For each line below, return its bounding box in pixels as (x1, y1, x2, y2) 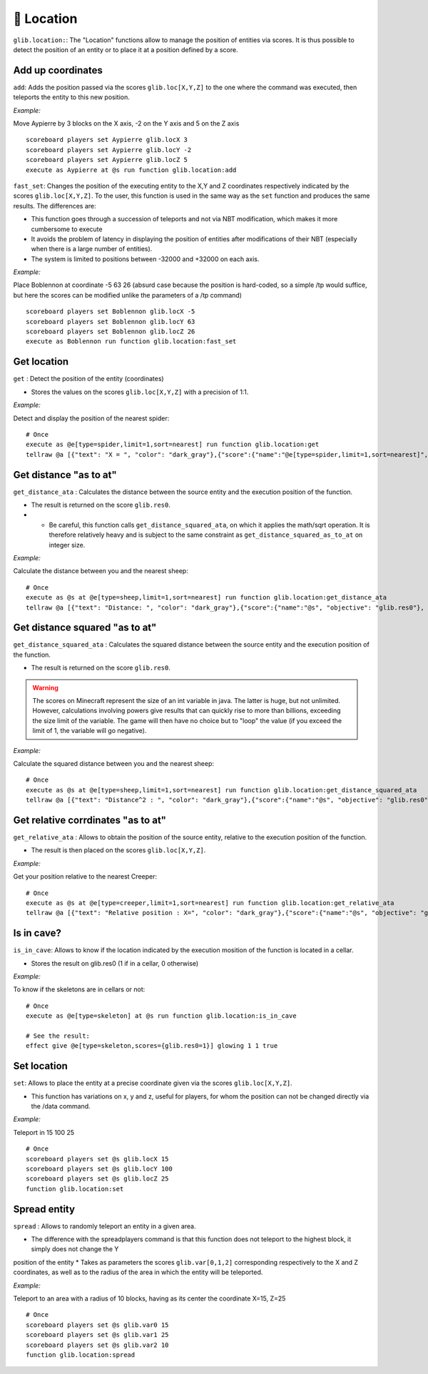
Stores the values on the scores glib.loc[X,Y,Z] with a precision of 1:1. (31, 388, 249, 396)
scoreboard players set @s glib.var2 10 (26, 1340, 169, 1349)
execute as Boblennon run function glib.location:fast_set (26, 338, 237, 345)
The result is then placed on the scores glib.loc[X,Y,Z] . (31, 846, 206, 854)
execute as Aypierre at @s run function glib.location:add (26, 166, 237, 174)
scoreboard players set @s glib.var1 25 (26, 1331, 169, 1339)
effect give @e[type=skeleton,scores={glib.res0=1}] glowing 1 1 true (26, 1042, 278, 1050)
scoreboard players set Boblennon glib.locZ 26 (26, 328, 195, 335)
